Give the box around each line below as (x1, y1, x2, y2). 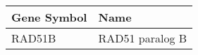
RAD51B (11, 30, 56, 46)
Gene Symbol (11, 9, 87, 25)
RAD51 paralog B (98, 30, 187, 46)
